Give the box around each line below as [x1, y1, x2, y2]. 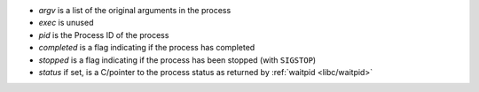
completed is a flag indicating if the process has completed [38, 42, 255, 53]
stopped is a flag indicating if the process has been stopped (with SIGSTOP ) [38, 54, 317, 65]
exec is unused [38, 18, 94, 28]
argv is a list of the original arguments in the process [38, 5, 232, 15]
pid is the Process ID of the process [38, 29, 169, 40]
